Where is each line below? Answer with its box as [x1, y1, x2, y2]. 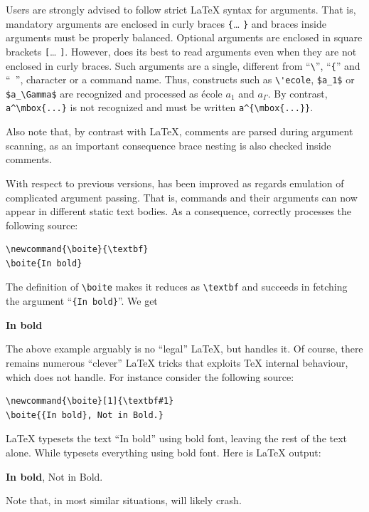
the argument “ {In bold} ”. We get [6, 293, 158, 308]
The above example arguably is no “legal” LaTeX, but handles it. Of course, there [6, 341, 363, 356]
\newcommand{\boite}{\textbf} [6, 244, 149, 255]
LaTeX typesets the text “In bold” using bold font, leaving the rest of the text [6, 431, 348, 446]
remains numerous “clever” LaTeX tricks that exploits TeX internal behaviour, [6, 355, 348, 370]
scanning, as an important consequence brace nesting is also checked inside [6, 137, 331, 152]
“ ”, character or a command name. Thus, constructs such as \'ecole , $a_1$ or [6, 72, 355, 87]
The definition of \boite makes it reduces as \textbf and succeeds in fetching [6, 279, 348, 294]
